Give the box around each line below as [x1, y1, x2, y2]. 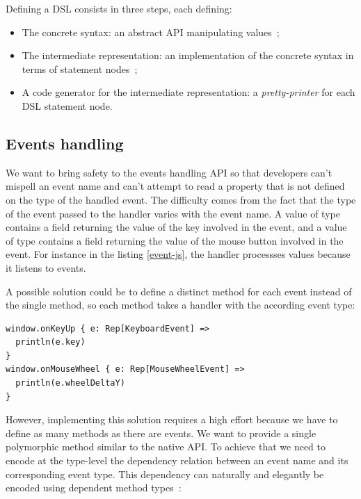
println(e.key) [15, 337, 86, 347]
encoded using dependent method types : [6, 480, 182, 495]
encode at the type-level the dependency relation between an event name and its [6, 453, 348, 468]
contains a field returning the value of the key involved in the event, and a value [6, 220, 347, 234]
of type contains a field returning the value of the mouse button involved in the [6, 233, 344, 247]
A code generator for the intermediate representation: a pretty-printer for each [22, 85, 355, 99]
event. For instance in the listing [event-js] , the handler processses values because [6, 247, 351, 261]
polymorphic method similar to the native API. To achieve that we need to [6, 439, 326, 454]
